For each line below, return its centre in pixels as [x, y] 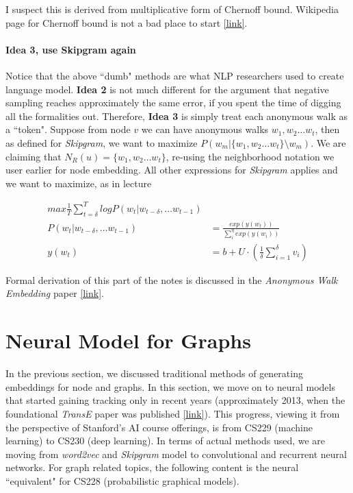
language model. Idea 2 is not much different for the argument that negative [167, 89]
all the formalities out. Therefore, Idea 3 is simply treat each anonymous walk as [176, 116]
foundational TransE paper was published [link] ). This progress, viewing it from [173, 413]
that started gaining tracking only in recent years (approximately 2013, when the [175, 400]
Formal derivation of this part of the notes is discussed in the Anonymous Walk [172, 279]
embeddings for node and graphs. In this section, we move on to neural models [170, 386]
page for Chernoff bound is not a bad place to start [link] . [127, 22]
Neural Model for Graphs [128, 340]
